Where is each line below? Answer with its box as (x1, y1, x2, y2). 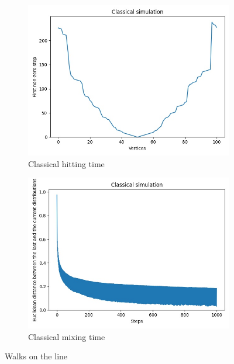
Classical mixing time (28, 330, 105, 342)
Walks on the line (5, 350, 68, 362)
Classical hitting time (28, 157, 105, 169)
